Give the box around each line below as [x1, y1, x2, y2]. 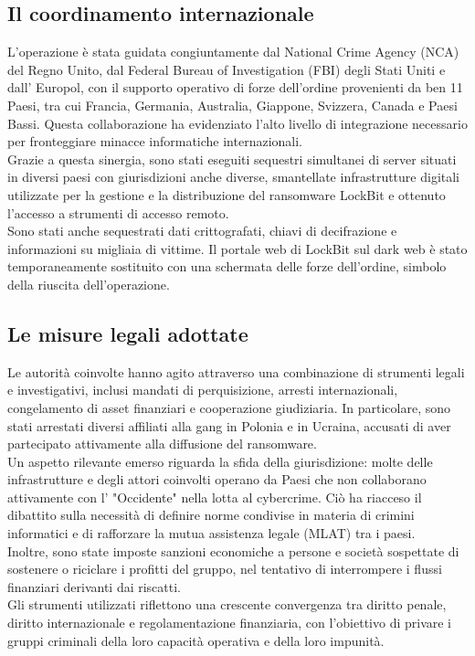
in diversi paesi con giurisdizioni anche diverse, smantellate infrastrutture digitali [7, 167, 460, 186]
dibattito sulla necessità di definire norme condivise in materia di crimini [7, 505, 415, 524]
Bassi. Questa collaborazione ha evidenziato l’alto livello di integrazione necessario [7, 113, 468, 132]
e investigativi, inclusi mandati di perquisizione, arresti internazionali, [7, 380, 398, 399]
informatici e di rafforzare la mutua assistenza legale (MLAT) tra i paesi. [7, 524, 416, 543]
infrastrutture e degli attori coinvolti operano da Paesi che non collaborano [7, 470, 427, 489]
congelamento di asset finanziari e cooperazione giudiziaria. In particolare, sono [7, 397, 450, 417]
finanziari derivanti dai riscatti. [7, 577, 182, 596]
